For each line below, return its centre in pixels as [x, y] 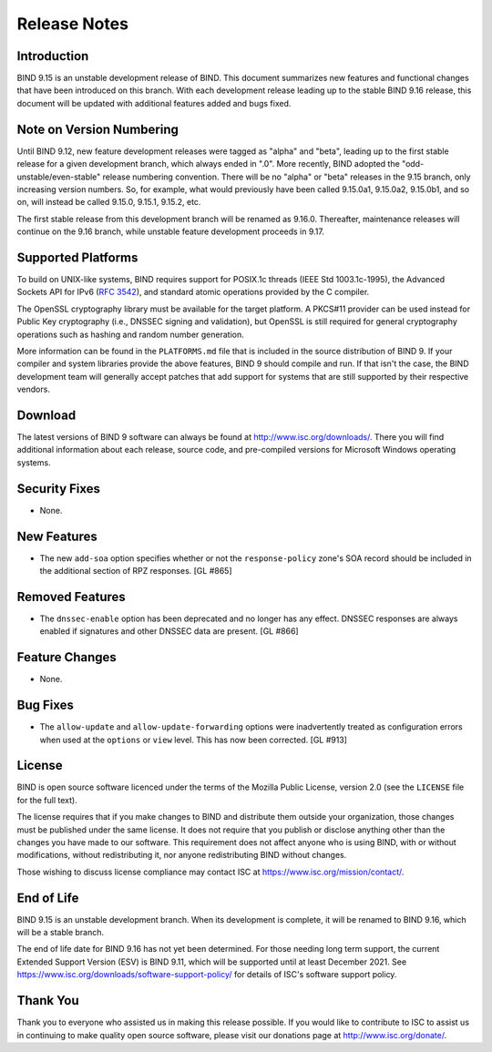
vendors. [33, 389]
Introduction [53, 56]
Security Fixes [58, 489]
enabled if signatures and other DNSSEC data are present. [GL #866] [169, 631]
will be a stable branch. [61, 933]
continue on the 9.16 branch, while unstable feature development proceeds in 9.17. [171, 231]
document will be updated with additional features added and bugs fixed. [154, 103]
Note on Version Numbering [98, 129]
